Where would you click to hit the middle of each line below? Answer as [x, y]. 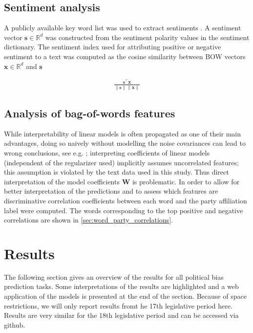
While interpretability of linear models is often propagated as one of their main [123, 133]
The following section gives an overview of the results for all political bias [114, 277]
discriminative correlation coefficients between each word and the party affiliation [126, 200]
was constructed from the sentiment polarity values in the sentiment [147, 37]
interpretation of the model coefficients [62, 181]
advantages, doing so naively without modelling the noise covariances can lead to [125, 143]
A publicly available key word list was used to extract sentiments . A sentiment [123, 28]
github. [15, 324]
